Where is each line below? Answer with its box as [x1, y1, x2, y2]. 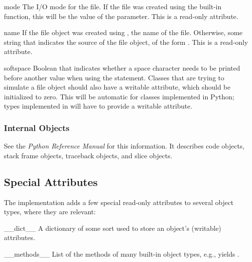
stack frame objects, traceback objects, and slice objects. [4, 150, 173, 160]
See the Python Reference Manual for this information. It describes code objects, [4, 141, 245, 151]
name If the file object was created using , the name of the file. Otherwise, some [4, 27, 243, 37]
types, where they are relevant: [4, 206, 96, 217]
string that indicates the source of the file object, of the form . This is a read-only [4, 37, 248, 47]
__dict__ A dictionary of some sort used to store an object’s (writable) [4, 223, 221, 233]
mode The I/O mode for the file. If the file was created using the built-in [4, 1, 222, 11]
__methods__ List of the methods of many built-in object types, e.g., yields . [4, 248, 239, 259]
